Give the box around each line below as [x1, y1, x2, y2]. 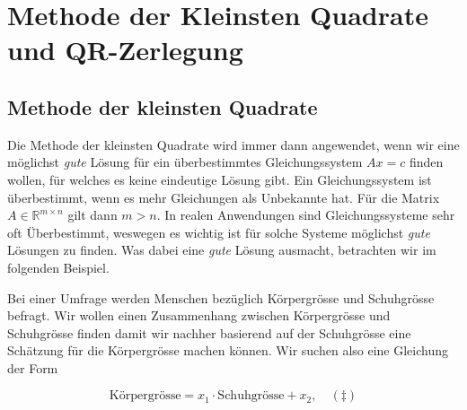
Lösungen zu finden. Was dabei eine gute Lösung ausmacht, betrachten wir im [7, 240, 436, 259]
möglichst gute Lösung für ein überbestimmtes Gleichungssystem [7, 153, 363, 171]
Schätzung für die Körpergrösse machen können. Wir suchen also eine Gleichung [7, 341, 448, 360]
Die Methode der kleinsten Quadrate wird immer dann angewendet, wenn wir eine [7, 135, 460, 153]
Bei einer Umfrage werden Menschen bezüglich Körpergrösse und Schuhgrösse [7, 288, 435, 307]
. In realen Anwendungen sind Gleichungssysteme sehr [156, 205, 455, 224]
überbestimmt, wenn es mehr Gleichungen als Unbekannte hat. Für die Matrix [7, 188, 440, 206]
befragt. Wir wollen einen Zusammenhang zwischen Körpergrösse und [7, 306, 391, 325]
